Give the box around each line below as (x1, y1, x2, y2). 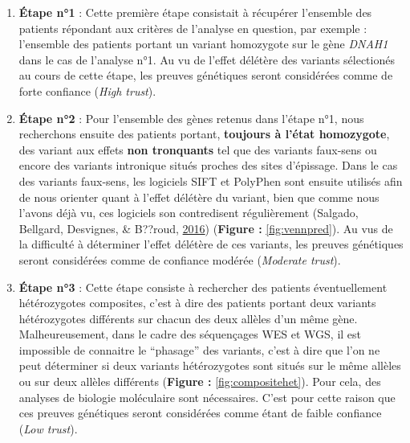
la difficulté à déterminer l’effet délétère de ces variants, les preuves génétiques (18, 236, 404, 252)
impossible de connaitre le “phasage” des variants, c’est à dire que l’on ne (18, 341, 380, 358)
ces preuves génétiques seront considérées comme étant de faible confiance (18, 404, 382, 421)
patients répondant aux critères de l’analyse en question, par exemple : (18, 19, 367, 36)
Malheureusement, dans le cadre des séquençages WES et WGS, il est (18, 326, 362, 343)
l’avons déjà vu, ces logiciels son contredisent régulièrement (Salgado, (18, 204, 359, 221)
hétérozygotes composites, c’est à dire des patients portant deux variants (18, 294, 376, 311)
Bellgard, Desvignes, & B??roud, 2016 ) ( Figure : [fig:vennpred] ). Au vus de (18, 219, 393, 236)
